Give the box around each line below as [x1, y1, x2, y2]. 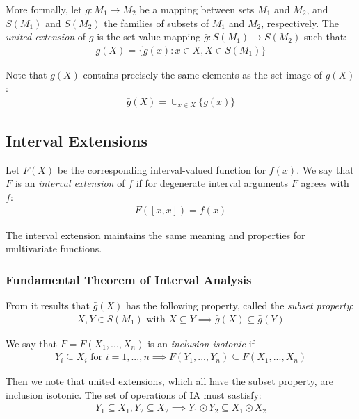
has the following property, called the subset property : [126, 297, 354, 312]
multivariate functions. [6, 241, 102, 256]
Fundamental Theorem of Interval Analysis [6, 270, 252, 288]
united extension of [6, 29, 86, 44]
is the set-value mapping [97, 29, 201, 44]
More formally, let [6, 2, 82, 16]
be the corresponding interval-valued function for [57, 162, 266, 176]
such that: [303, 29, 347, 44]
